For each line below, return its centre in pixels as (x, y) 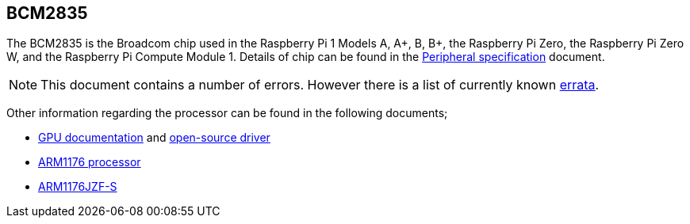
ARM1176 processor (90, 162)
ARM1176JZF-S (78, 187)
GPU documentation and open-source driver (154, 138)
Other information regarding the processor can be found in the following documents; (227, 113)
